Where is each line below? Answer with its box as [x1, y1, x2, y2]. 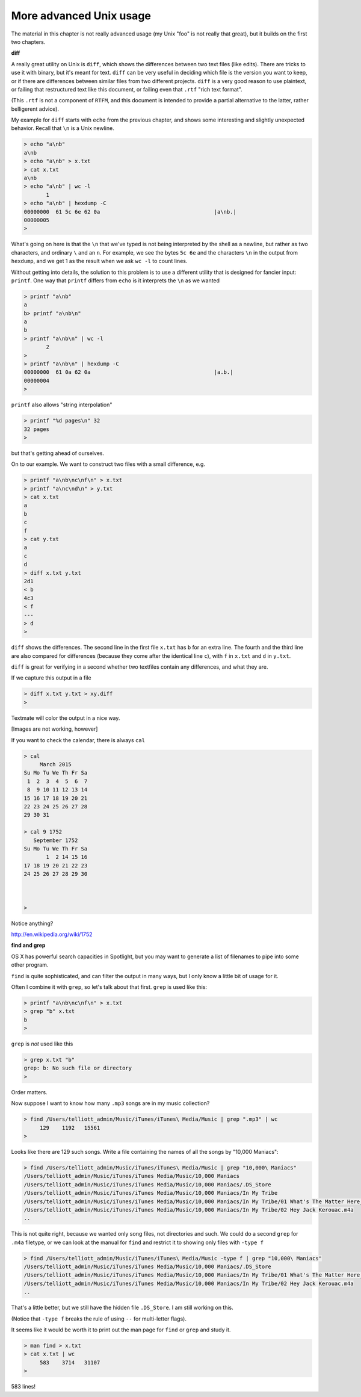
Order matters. [11, 1088, 48, 1095]
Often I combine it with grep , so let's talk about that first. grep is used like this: [11, 983, 208, 990]
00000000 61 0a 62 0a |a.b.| [23, 369, 233, 376]
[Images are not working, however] [11, 725, 98, 733]
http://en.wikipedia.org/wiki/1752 [11, 931, 93, 938]
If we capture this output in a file [11, 674, 91, 681]
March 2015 [39, 761, 72, 767]
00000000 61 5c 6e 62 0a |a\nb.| [23, 208, 237, 215]
